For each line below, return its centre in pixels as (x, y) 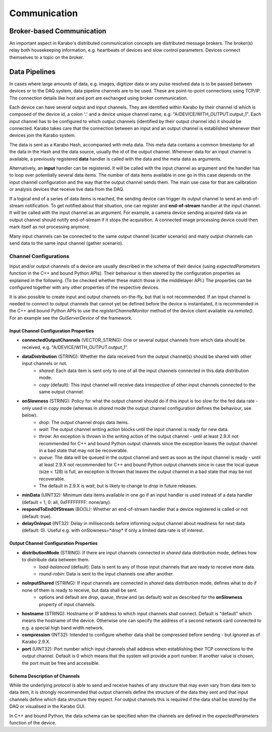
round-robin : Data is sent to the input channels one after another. (106, 573)
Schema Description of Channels (45, 676)
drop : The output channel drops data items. (84, 422)
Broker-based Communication (58, 31)
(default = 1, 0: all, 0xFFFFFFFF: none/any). (66, 502)
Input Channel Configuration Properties (52, 331)
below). (30, 415)
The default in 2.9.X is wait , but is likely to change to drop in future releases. (118, 486)
